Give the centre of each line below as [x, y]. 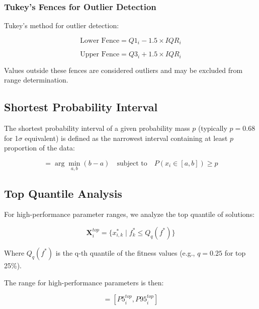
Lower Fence [100, 41]
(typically [212, 128]
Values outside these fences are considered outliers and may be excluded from [123, 70]
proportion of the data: [39, 148]
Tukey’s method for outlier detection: [62, 25]
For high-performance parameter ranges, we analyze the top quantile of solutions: [129, 214]
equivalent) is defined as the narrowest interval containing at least [126, 138]
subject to [132, 163]
